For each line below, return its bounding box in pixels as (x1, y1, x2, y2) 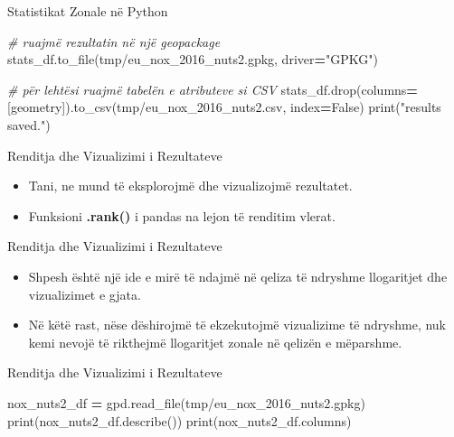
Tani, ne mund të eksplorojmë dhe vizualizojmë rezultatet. (28, 176, 353, 195)
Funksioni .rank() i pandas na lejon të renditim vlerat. (28, 206, 336, 225)
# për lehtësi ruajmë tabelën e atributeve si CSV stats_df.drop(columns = (7, 79, 418, 98)
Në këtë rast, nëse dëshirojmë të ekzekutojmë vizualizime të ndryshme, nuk (28, 315, 446, 334)
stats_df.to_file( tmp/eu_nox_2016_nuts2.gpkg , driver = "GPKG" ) (7, 50, 378, 69)
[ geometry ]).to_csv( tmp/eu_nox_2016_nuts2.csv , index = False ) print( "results (7, 98, 441, 116)
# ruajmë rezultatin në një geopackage (7, 32, 221, 51)
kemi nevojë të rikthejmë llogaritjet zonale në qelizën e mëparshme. (28, 332, 402, 351)
